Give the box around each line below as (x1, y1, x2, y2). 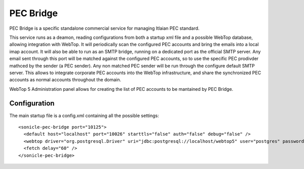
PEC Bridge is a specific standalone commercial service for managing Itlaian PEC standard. (9, 25, 200, 31)
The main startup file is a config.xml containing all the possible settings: (9, 112, 159, 119)
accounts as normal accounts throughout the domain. (9, 77, 122, 83)
